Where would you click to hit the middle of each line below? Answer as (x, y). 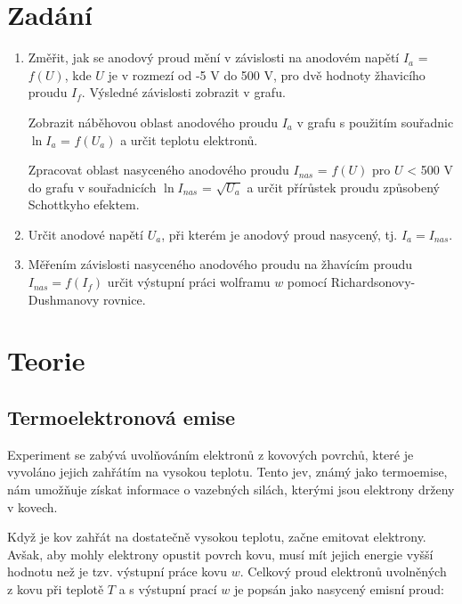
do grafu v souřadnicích (92, 187)
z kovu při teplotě (56, 588)
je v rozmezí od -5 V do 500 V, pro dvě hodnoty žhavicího (267, 74)
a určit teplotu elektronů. (189, 139)
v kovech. (32, 506)
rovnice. (125, 299)
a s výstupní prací (168, 588)
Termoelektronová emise (122, 417)
